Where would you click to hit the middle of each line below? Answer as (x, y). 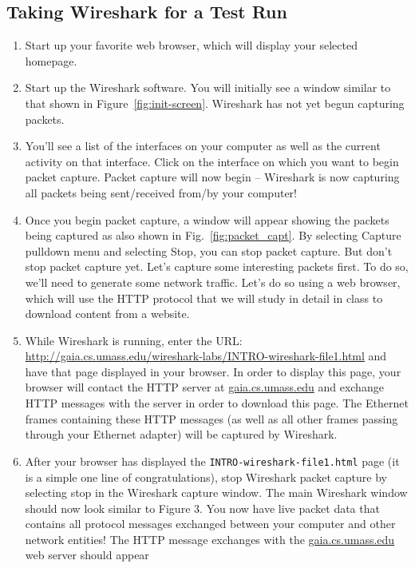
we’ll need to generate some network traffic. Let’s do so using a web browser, (213, 282)
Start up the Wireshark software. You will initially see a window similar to (208, 87)
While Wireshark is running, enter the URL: (134, 340)
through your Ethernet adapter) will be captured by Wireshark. (181, 434)
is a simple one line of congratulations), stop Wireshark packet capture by (206, 477)
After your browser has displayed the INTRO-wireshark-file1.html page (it (212, 461)
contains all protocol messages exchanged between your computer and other (210, 524)
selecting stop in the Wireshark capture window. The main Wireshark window (216, 493)
